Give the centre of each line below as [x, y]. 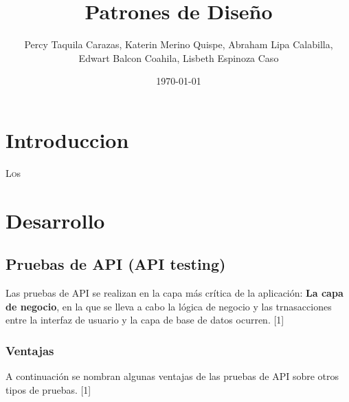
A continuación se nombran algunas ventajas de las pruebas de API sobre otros [172, 376]
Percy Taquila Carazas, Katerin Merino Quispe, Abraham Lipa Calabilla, [179, 44]
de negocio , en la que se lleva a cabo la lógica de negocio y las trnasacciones [169, 306]
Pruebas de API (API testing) [116, 264]
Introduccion [67, 139]
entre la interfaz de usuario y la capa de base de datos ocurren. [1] [145, 320]
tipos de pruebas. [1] [48, 389]
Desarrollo [55, 220]
